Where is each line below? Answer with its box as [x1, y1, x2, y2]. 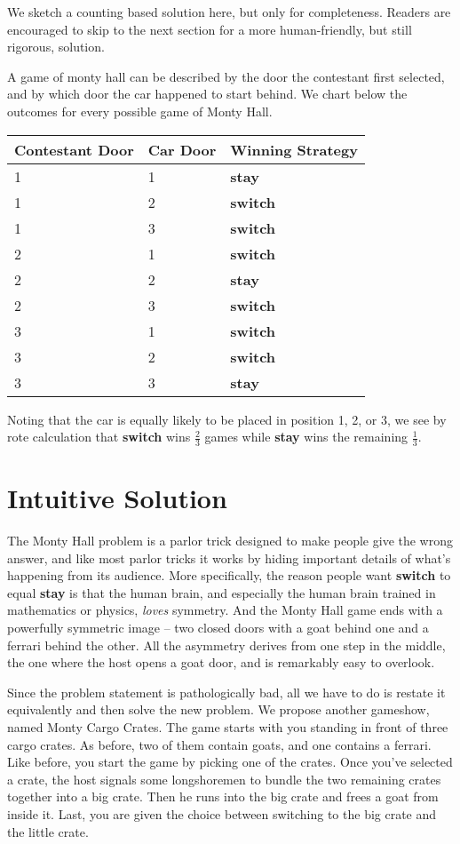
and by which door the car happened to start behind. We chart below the [7, 84, 408, 103]
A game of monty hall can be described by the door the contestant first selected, [7, 67, 445, 85]
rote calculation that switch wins [7, 427, 191, 446]
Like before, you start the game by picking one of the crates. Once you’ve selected [7, 752, 453, 771]
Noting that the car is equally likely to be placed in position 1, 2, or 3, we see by [7, 410, 447, 428]
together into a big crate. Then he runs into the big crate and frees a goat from [7, 787, 439, 806]
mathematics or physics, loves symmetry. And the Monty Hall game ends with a [7, 601, 443, 619]
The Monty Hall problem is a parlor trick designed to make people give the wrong [7, 531, 453, 550]
